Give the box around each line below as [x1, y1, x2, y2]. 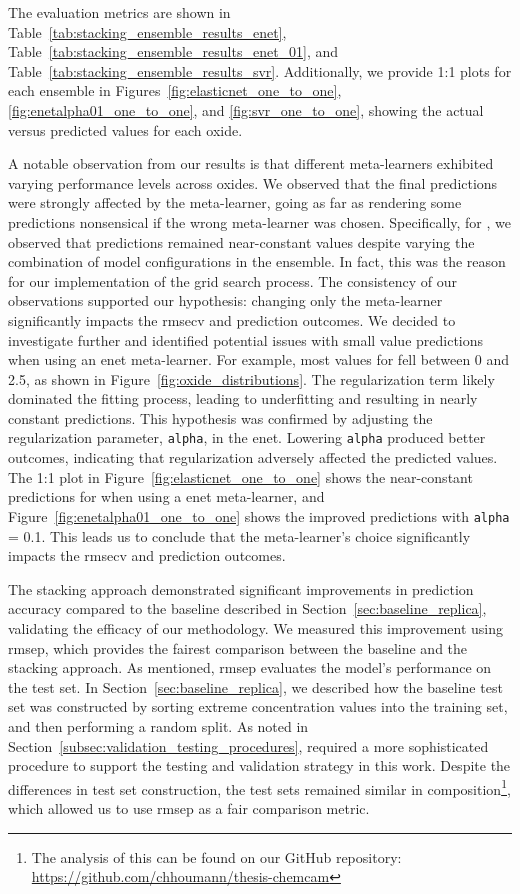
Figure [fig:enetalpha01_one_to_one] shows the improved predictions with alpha [8, 505, 510, 526]
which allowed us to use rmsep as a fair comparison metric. [8, 797, 370, 818]
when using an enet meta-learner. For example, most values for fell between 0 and [8, 349, 510, 370]
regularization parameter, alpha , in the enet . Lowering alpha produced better [8, 427, 486, 448]
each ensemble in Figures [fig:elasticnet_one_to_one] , [8, 80, 342, 101]
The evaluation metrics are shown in [8, 2, 231, 22]
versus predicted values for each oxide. [8, 119, 243, 140]
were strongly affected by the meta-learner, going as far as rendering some [8, 192, 462, 213]
